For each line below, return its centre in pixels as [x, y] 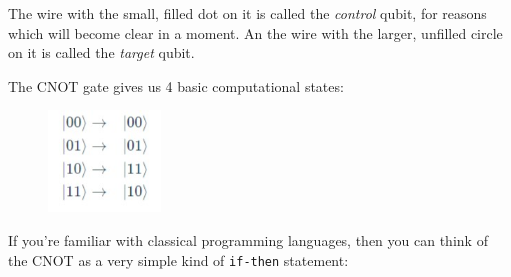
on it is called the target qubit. [101, 52]
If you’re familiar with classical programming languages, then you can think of [248, 240]
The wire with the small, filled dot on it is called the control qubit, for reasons [247, 13]
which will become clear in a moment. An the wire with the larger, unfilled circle [255, 32]
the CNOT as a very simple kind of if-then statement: [178, 259]
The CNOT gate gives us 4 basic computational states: [176, 85]
